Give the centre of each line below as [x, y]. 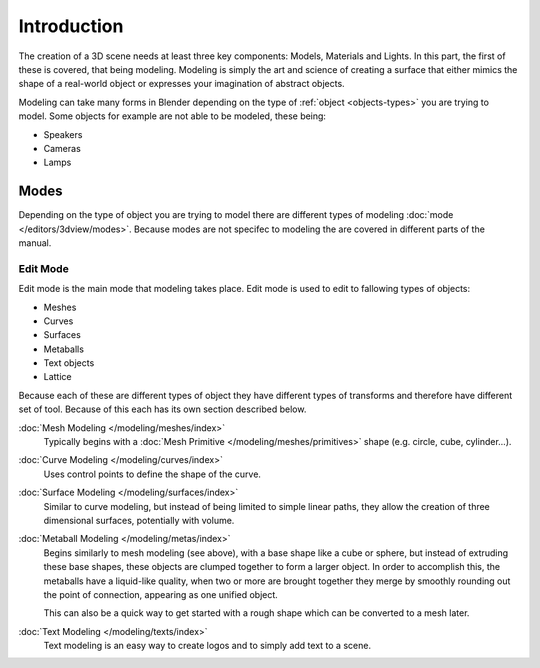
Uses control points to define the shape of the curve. [152, 474]
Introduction [71, 26]
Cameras [62, 148]
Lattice [57, 377]
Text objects [69, 363]
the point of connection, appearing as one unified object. [161, 594]
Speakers [63, 134]
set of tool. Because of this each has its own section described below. [162, 409]
